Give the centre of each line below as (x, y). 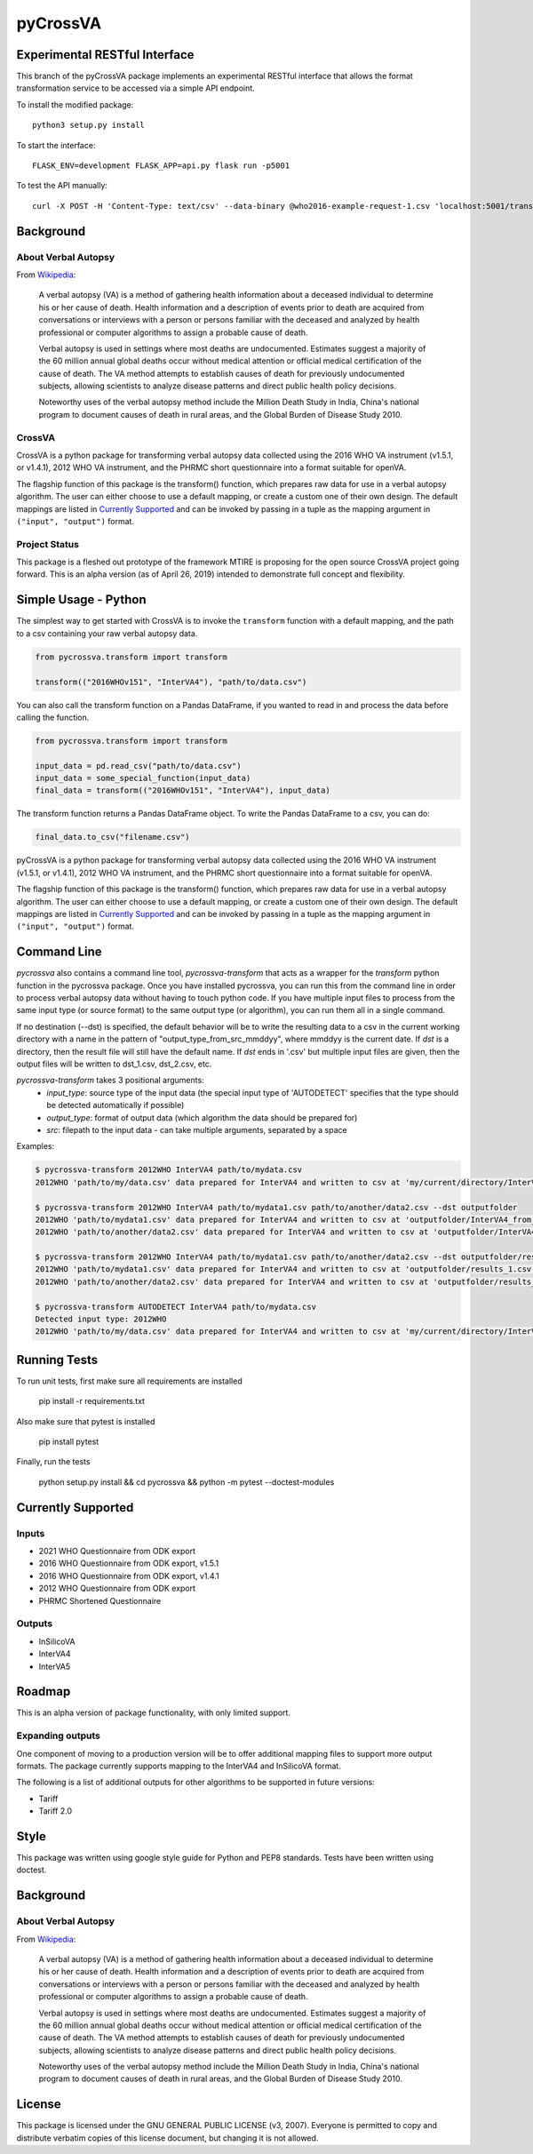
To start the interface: (56, 145)
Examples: (36, 1146)
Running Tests (57, 1360)
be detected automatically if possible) (115, 1105)
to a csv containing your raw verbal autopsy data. (107, 633)
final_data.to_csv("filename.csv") (112, 837)
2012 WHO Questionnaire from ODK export (117, 1588)
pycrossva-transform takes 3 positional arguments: (110, 1081)
